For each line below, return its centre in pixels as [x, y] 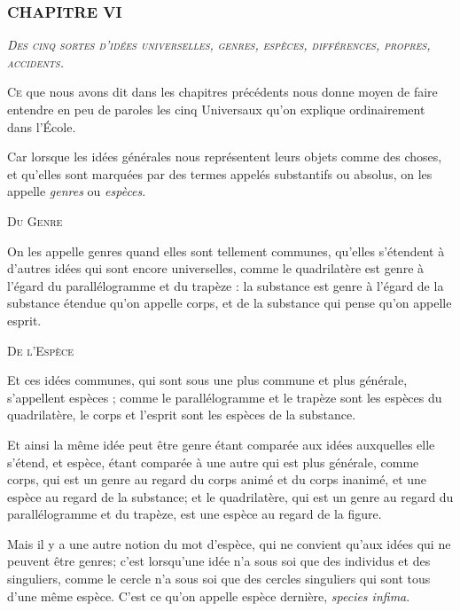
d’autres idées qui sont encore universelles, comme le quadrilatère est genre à [216, 268]
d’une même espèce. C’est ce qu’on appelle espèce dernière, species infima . [209, 595]
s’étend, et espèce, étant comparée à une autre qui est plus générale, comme [213, 462]
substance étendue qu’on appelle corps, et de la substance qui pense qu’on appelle [230, 303]
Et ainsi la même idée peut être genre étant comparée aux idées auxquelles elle [221, 444]
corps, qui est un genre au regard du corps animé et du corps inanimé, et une [217, 479]
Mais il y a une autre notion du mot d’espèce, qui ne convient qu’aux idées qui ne [229, 543]
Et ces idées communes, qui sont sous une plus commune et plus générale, [207, 380]
